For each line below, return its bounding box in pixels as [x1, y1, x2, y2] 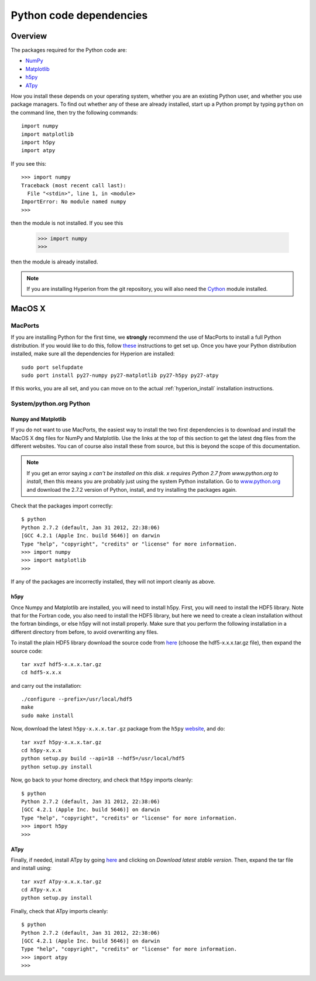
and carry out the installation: [11, 682, 82, 689]
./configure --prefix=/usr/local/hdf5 [21, 696, 133, 702]
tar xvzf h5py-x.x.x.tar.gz [21, 739, 102, 746]
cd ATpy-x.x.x [21, 887, 61, 893]
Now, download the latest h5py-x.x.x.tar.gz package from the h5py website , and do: [11, 725, 225, 732]
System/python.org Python [11, 400, 91, 408]
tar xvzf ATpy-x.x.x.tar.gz [21, 878, 102, 885]
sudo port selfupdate [21, 363, 83, 371]
